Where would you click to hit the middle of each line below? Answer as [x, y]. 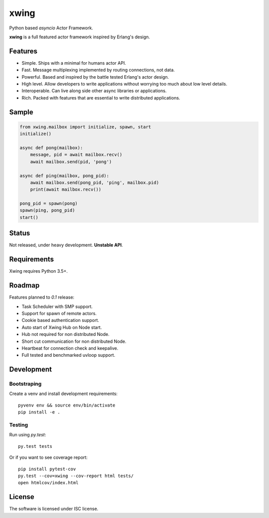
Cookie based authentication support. [61, 320]
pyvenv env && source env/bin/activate [67, 405]
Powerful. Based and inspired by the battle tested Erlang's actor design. [95, 77]
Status [20, 233]
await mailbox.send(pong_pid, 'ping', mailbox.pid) [95, 182]
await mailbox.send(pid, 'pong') [71, 161]
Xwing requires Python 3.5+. [39, 271]
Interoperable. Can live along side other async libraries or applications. [94, 91]
